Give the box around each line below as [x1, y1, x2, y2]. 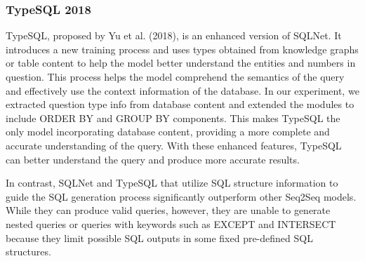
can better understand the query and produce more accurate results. [6, 152, 300, 166]
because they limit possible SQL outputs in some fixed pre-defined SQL [6, 230, 313, 245]
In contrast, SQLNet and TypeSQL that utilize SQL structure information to [6, 175, 338, 190]
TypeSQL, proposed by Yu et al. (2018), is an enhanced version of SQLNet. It [6, 28, 342, 43]
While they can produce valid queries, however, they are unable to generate [6, 203, 331, 217]
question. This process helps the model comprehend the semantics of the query [6, 69, 345, 83]
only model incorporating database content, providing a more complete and [6, 124, 330, 139]
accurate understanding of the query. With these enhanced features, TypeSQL [6, 138, 342, 152]
